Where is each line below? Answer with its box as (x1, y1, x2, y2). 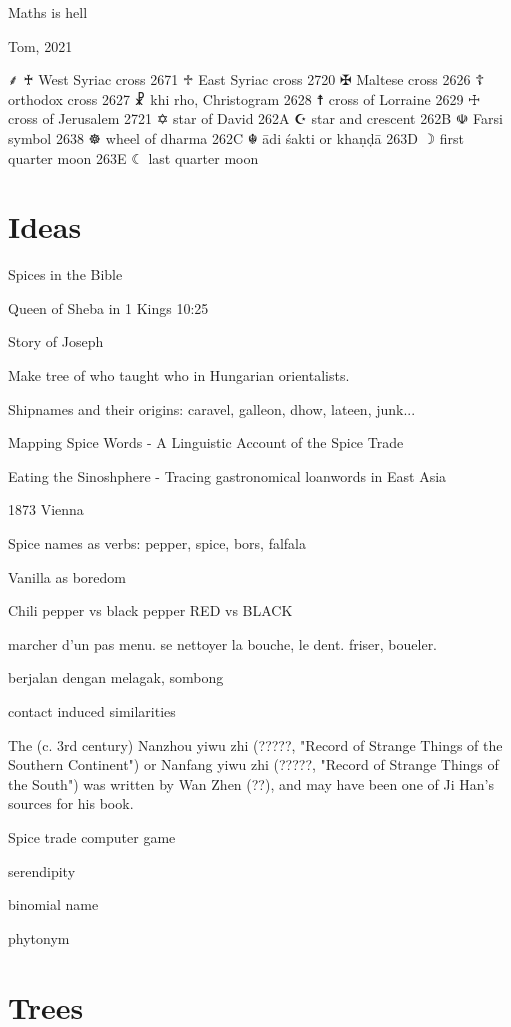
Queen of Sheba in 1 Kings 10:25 (8, 297, 209, 318)
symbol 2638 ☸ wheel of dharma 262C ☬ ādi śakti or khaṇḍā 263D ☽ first (8, 127, 464, 148)
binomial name (8, 894, 99, 915)
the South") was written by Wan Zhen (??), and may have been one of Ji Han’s (8, 773, 494, 794)
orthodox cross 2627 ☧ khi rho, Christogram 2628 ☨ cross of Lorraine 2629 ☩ (8, 88, 481, 109)
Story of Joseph (8, 331, 104, 352)
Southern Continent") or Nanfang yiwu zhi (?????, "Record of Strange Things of (8, 754, 499, 775)
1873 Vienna (8, 499, 84, 520)
